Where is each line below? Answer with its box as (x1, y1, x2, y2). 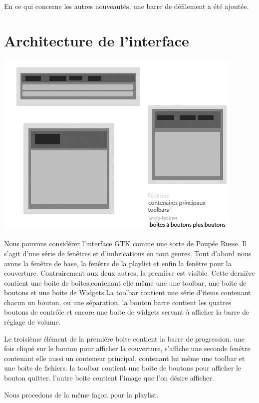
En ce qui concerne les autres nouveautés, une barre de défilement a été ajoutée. (4, 1, 249, 11)
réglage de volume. (4, 317, 61, 327)
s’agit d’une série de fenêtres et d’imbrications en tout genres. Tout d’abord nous (4, 248, 252, 258)
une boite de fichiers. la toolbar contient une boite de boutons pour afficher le (4, 363, 242, 373)
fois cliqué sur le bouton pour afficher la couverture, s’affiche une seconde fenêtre (4, 343, 251, 354)
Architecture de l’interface (4, 30, 189, 50)
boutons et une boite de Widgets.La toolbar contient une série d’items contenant (4, 287, 251, 298)
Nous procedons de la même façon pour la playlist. (4, 389, 159, 400)
